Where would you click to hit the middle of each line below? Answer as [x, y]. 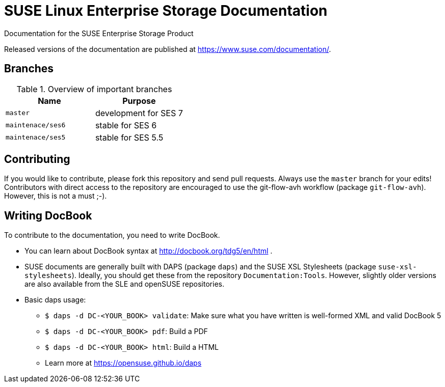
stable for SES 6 [126, 125]
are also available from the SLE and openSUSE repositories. [124, 284]
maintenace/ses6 [36, 125]
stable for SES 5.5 [129, 137]
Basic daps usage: [55, 300]
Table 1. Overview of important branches [94, 89]
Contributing [37, 159]
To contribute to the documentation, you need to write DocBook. [112, 235]
